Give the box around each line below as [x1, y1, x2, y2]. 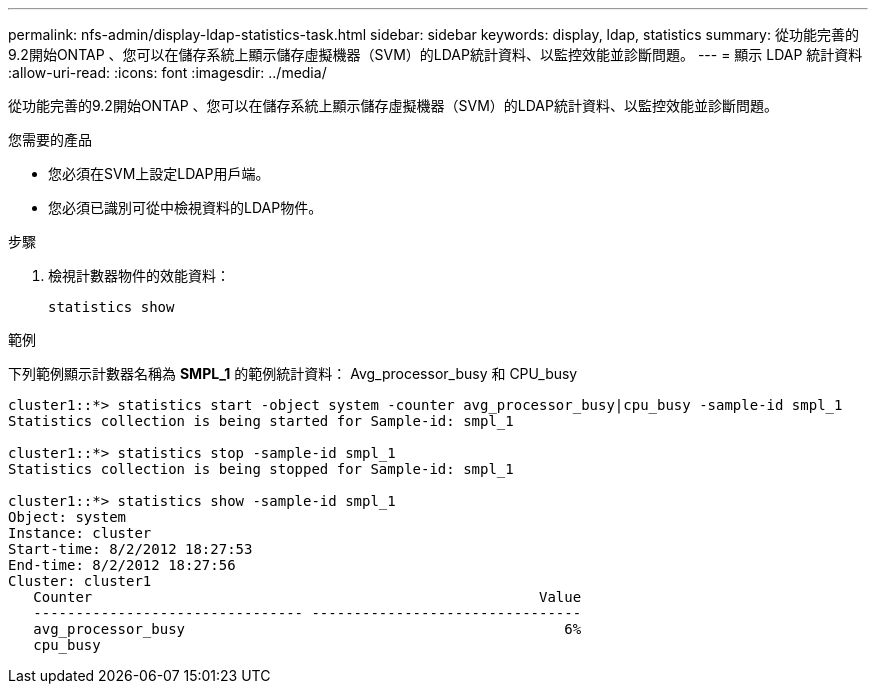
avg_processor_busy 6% [33, 621, 582, 637]
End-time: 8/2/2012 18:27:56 [8, 557, 236, 573]
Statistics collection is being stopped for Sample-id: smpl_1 [8, 461, 514, 477]
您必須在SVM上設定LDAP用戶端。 [48, 165, 270, 182]
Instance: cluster [8, 525, 152, 541]
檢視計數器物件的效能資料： [48, 267, 230, 284]
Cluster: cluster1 [8, 573, 152, 589]
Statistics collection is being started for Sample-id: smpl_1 [8, 413, 514, 429]
